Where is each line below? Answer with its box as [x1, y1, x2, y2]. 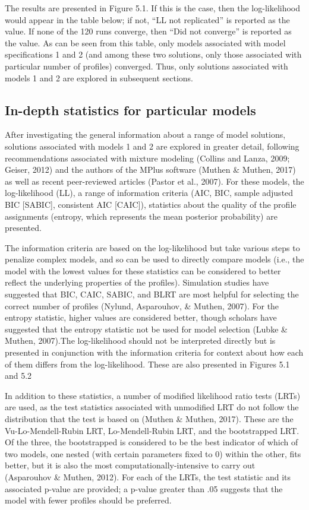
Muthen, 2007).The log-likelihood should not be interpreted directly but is [5, 334, 276, 347]
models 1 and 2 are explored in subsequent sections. [5, 71, 194, 84]
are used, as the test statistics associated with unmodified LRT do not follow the [5, 401, 299, 413]
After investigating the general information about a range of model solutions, [5, 128, 286, 141]
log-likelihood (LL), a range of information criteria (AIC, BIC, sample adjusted [5, 186, 294, 199]
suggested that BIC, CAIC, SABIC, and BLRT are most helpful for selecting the [5, 288, 299, 300]
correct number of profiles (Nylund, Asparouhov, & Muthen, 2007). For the [5, 299, 279, 312]
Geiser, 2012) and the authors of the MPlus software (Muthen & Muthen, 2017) [5, 163, 296, 176]
